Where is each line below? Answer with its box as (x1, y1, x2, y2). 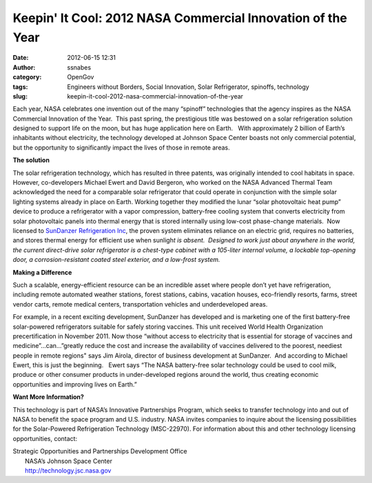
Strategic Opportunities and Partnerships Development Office (12, 447, 187, 455)
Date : (12, 54, 29, 62)
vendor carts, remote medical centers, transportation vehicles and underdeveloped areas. (12, 300, 268, 308)
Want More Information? (12, 393, 84, 401)
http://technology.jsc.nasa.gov (25, 466, 112, 475)
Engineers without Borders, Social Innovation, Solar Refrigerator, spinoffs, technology (67, 83, 309, 91)
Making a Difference (12, 268, 72, 276)
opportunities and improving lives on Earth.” (12, 380, 137, 389)
